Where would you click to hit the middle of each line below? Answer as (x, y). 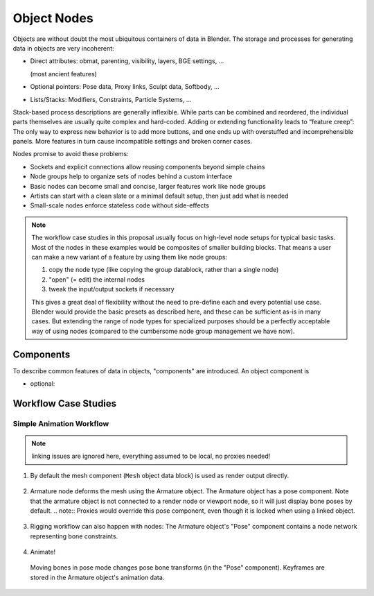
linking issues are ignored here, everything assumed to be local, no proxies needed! (151, 456)
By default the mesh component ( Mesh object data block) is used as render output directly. (160, 475)
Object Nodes (53, 18)
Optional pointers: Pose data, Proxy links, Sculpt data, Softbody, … (125, 87)
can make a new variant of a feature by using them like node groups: (130, 257)
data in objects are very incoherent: (63, 48)
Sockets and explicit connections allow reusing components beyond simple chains (148, 167)
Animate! (43, 552)
